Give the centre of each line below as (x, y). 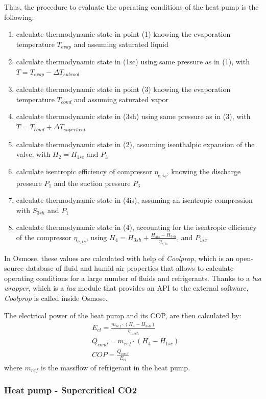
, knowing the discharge (204, 171)
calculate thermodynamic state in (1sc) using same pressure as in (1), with (133, 62)
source (14, 268)
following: (19, 17)
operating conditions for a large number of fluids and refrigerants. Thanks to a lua (133, 278)
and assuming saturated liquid (121, 44)
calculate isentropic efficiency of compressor (84, 171)
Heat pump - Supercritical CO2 (71, 390)
